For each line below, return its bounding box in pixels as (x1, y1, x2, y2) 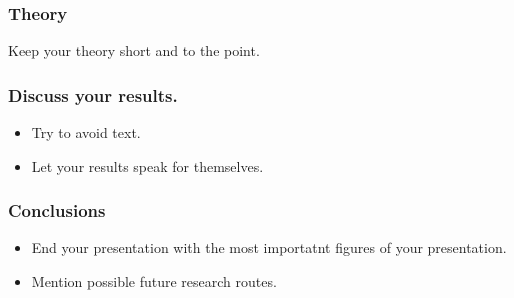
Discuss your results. (8, 82, 178, 107)
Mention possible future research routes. (31, 271, 277, 292)
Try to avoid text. (31, 122, 141, 143)
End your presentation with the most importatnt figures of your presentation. (31, 237, 507, 258)
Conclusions (8, 198, 106, 223)
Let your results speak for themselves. (31, 155, 264, 176)
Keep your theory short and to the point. (8, 40, 260, 61)
